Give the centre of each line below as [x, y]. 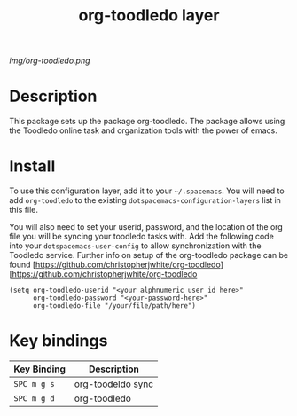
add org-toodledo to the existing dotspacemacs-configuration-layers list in [145, 200]
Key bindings [59, 341]
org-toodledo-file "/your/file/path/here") [114, 306]
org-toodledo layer [149, 16]
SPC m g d [34, 399]
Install [32, 166]
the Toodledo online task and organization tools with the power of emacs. [143, 130]
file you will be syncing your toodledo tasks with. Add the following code [142, 237]
